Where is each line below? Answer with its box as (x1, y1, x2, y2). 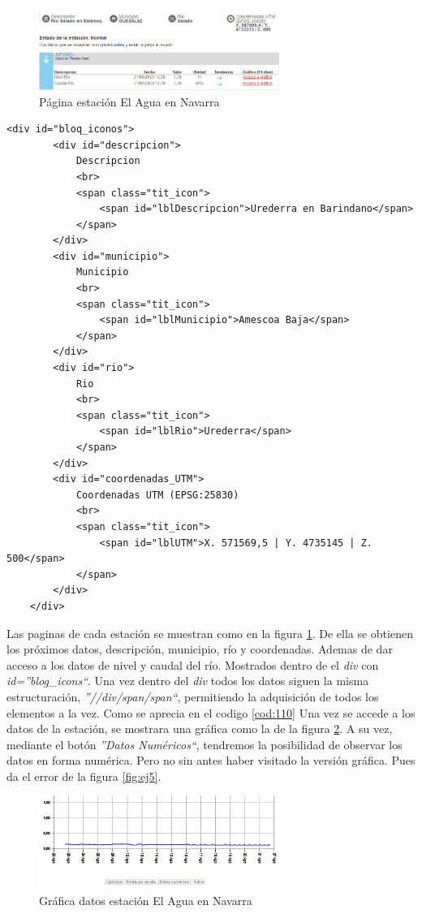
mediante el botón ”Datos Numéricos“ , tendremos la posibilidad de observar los (6, 735, 403, 752)
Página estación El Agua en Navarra (39, 93, 220, 110)
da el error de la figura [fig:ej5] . (6, 767, 161, 784)
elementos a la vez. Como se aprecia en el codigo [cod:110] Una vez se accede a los (6, 704, 416, 721)
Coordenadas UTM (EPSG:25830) (75, 489, 239, 501)
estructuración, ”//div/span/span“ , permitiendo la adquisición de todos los (6, 688, 379, 705)
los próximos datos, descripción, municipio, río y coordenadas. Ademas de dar (6, 640, 393, 657)
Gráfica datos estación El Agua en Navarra (39, 892, 252, 909)
